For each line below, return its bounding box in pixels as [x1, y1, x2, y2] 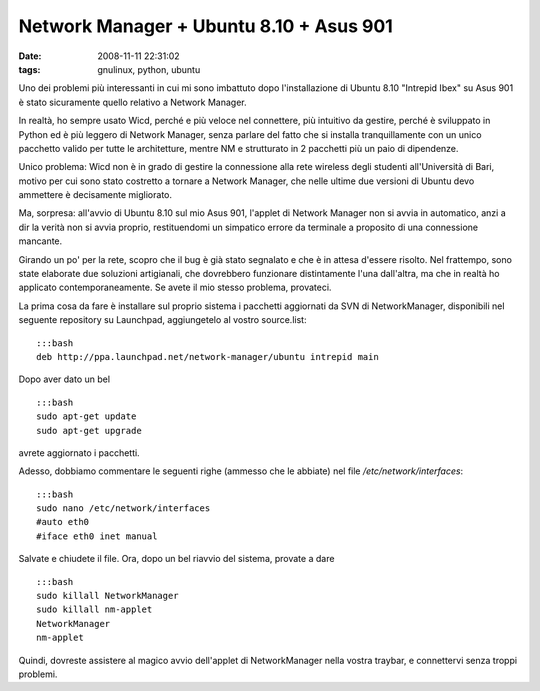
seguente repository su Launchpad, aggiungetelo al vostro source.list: [18, 314, 307, 326]
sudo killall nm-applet [36, 604, 153, 615]
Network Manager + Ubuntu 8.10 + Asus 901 [18, 15, 394, 37]
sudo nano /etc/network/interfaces [36, 503, 211, 514]
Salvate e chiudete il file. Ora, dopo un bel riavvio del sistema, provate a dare [18, 553, 335, 565]
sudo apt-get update [36, 411, 137, 422]
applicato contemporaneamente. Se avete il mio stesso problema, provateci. [18, 281, 332, 294]
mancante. [18, 235, 63, 247]
